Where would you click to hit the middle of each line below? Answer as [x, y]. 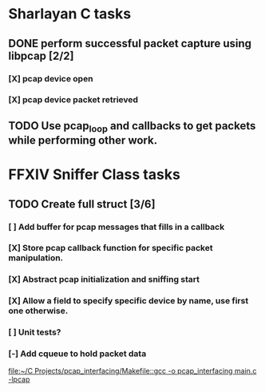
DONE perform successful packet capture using [130, 44]
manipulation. [36, 258]
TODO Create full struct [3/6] [82, 204]
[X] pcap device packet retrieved [73, 100]
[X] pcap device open [51, 78]
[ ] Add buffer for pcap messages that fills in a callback [117, 227]
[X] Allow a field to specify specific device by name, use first [129, 301]
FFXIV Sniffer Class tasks [95, 174]
